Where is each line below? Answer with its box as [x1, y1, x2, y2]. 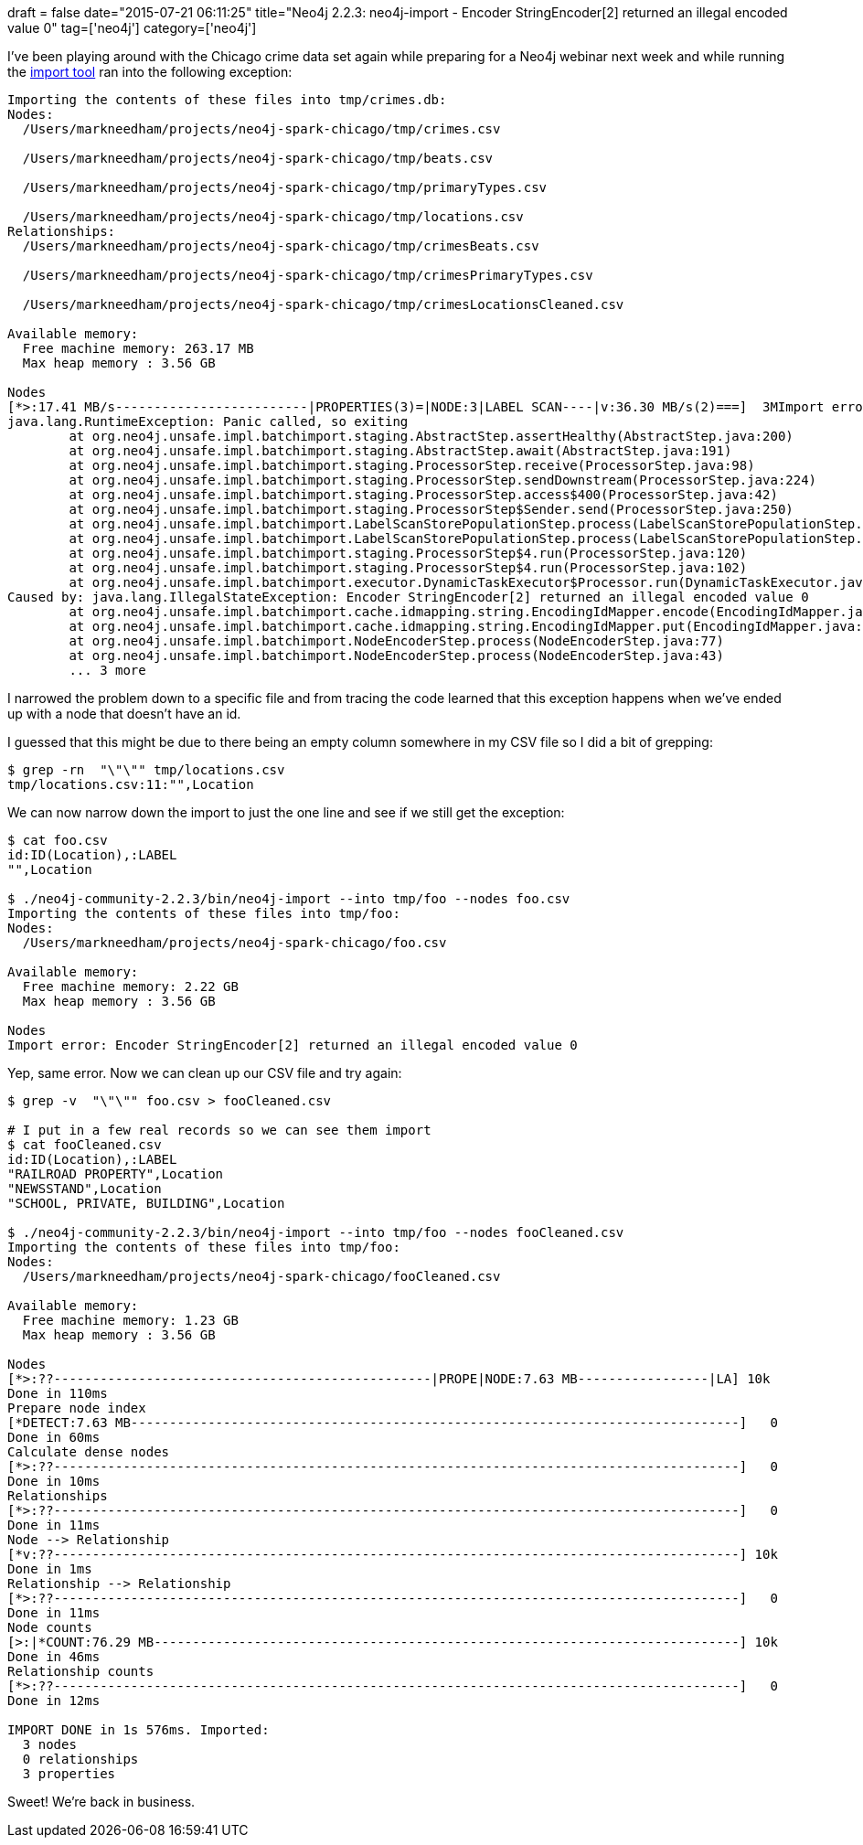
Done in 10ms [7, 1474, 101, 1488]
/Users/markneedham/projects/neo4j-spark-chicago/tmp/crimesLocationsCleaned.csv [22, 297, 624, 312]
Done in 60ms [7, 1430, 101, 1445]
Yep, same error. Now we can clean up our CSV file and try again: [7, 1065, 402, 1081]
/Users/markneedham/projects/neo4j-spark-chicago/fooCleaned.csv [22, 1269, 501, 1284]
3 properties [22, 1766, 116, 1781]
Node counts [7, 1620, 92, 1635]
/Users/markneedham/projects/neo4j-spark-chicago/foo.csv [22, 935, 447, 950]
